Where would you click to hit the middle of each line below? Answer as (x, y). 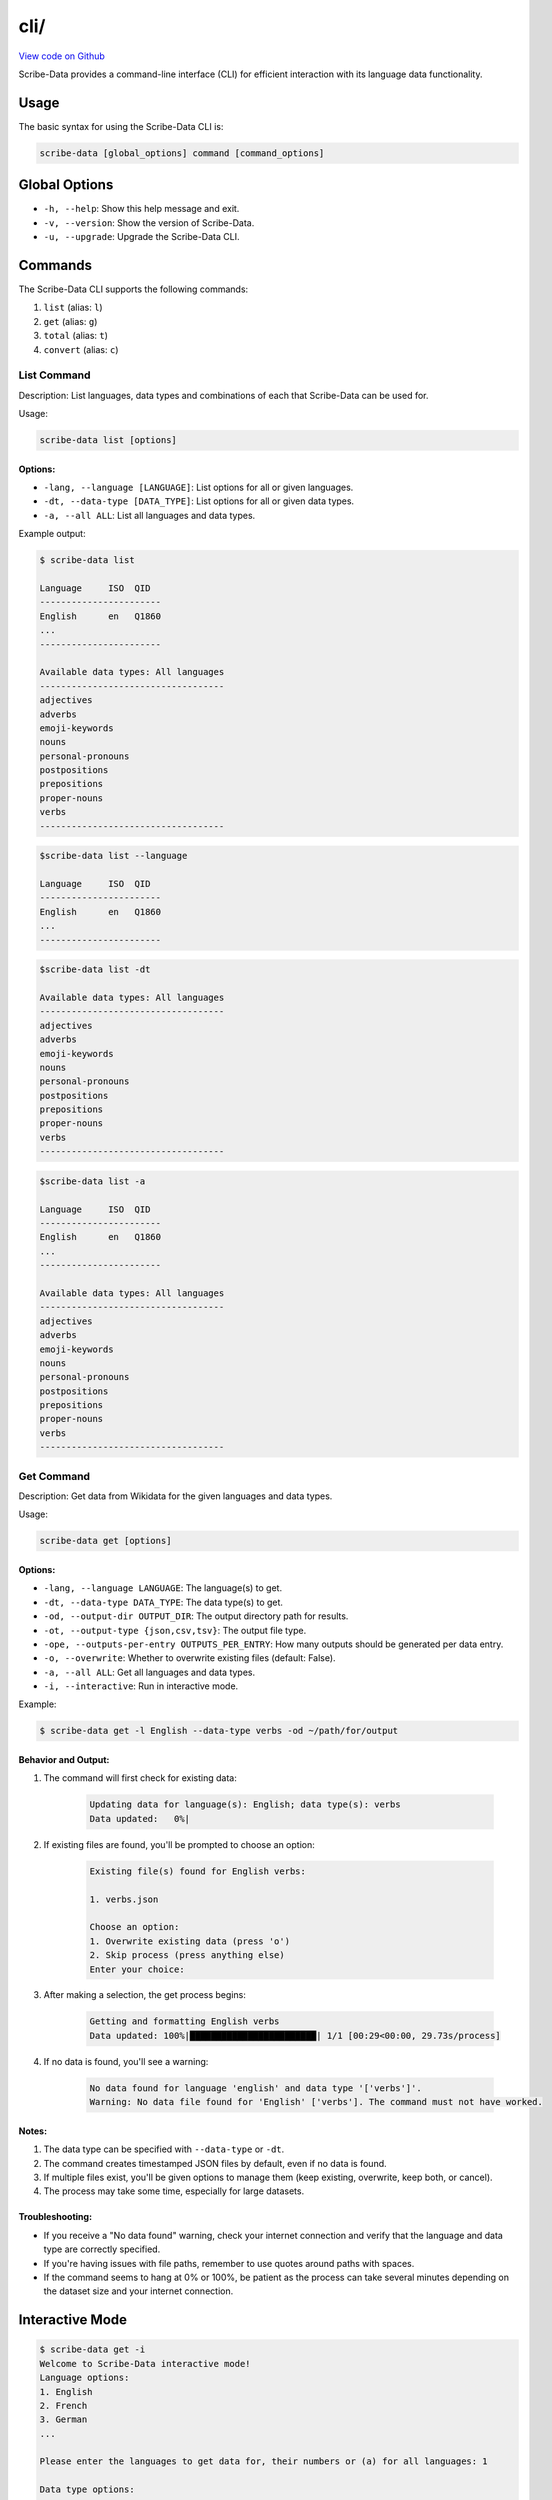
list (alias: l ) (73, 307)
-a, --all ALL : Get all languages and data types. (149, 1672)
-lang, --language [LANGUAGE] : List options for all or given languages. (198, 487)
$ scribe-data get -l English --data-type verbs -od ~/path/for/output (219, 1731)
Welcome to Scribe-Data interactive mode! (145, 2363)
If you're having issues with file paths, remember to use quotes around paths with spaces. (229, 2263)
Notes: (33, 2131)
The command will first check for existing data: (140, 1778)
